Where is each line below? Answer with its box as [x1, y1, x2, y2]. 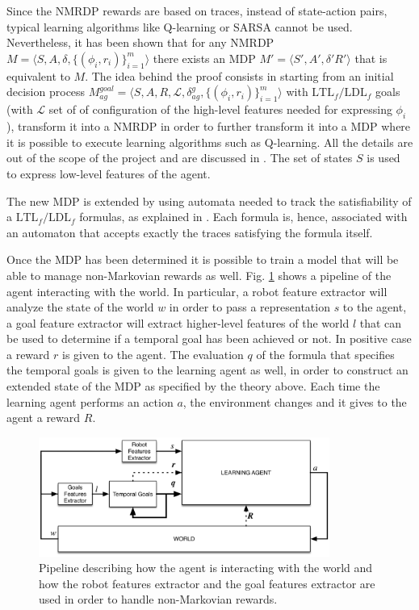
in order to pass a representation [169, 299, 330, 315]
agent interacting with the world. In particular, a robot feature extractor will [6, 282, 388, 299]
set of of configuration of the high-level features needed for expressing [48, 101, 392, 118]
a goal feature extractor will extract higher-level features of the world [6, 314, 350, 331]
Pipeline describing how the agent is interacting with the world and [39, 559, 373, 576]
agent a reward [6, 409, 81, 426]
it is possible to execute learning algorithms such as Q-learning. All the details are [6, 133, 413, 150]
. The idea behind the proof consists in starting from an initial [85, 67, 394, 84]
